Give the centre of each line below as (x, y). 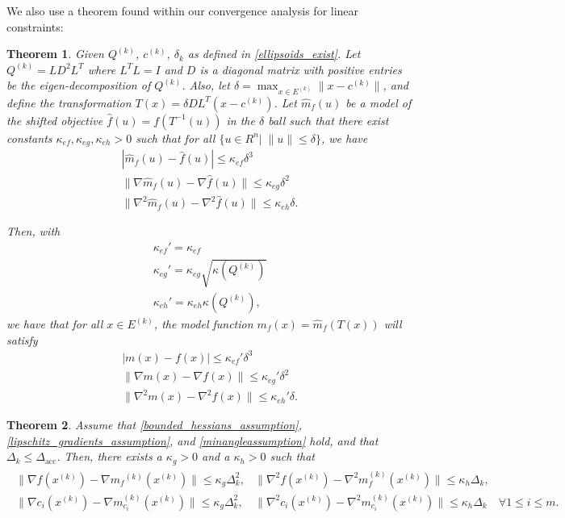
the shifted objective (55, 120)
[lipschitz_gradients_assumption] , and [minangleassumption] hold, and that (193, 440)
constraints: (35, 26)
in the (241, 120)
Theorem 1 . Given (55, 54)
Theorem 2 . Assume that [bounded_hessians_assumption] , (154, 425)
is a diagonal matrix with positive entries (301, 69)
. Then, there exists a (109, 456)
